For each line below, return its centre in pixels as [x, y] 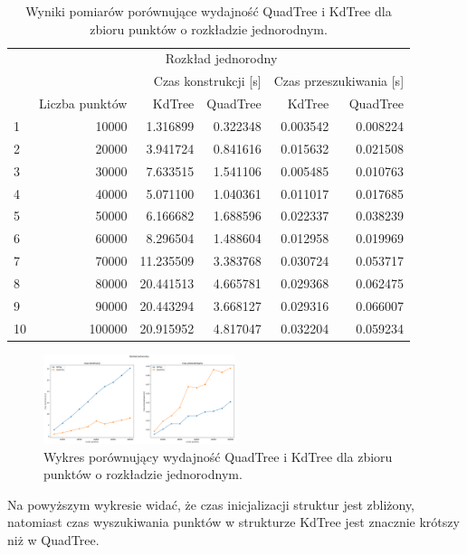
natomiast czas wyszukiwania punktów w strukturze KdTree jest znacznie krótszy [233, 522]
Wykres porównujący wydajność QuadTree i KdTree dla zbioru [218, 456]
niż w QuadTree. [53, 540]
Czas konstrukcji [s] [207, 81]
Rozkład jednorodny [221, 58]
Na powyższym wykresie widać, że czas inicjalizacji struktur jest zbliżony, [211, 504]
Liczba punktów [83, 103]
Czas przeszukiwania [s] [339, 81]
